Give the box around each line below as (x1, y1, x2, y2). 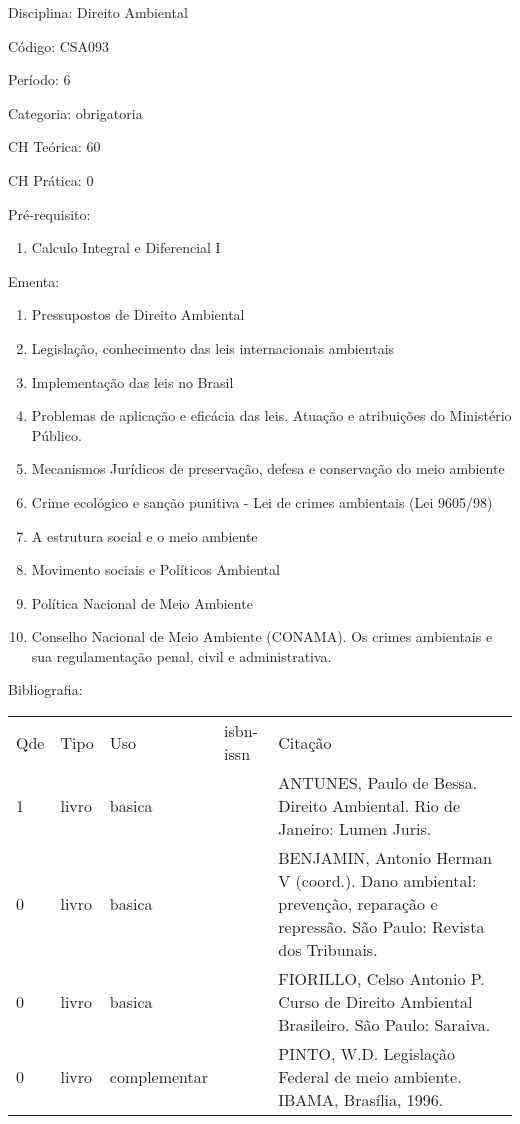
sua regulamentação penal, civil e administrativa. (31, 645, 332, 666)
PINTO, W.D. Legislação (278, 1042, 456, 1066)
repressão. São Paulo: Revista (278, 915, 485, 939)
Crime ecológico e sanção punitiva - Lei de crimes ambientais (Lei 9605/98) (31, 491, 493, 512)
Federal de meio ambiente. (278, 1065, 462, 1089)
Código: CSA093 (8, 35, 110, 56)
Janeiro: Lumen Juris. (278, 817, 432, 841)
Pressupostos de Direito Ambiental (31, 304, 245, 325)
